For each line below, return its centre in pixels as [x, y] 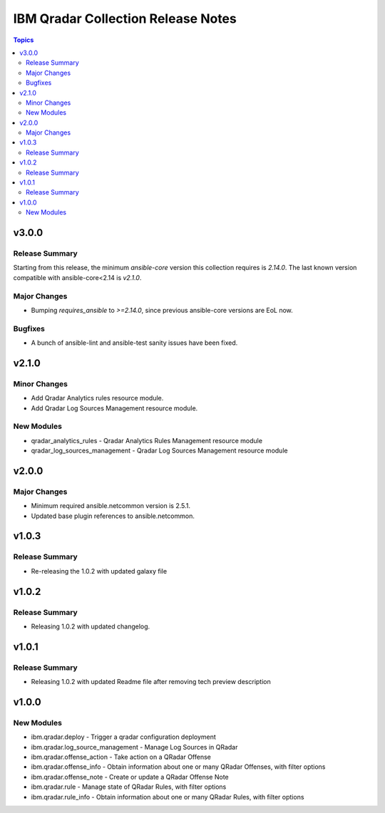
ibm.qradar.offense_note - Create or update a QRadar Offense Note [130, 777]
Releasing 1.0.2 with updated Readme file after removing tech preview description [151, 682]
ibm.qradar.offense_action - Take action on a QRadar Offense [121, 757]
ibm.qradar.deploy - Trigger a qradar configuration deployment [124, 737]
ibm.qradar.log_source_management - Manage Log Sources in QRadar [134, 747]
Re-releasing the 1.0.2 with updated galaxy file [99, 571]
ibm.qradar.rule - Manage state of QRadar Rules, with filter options [129, 787]
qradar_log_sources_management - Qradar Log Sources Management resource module [159, 451]
